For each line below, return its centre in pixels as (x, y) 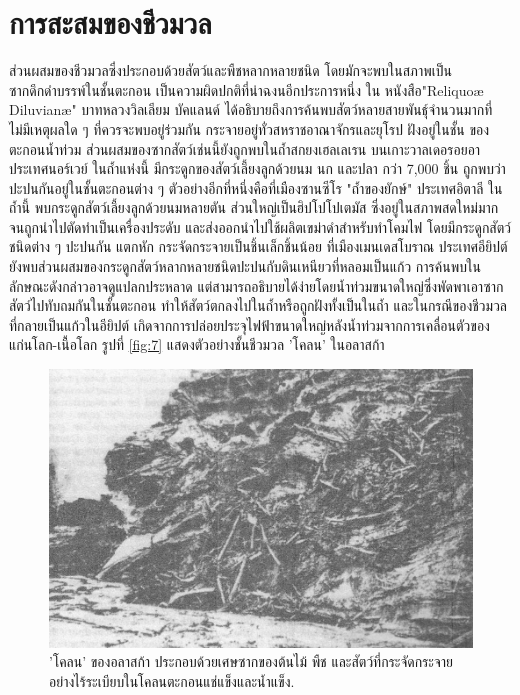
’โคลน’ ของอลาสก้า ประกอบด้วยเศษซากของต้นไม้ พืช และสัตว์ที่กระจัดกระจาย (251, 661)
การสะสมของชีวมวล (110, 22)
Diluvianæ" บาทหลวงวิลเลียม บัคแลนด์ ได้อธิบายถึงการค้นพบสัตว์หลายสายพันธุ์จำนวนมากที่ (251, 109)
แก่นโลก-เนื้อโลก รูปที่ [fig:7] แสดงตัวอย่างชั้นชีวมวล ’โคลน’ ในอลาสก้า (197, 344)
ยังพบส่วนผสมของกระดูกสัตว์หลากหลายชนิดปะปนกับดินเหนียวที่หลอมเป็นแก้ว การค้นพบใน (245, 266)
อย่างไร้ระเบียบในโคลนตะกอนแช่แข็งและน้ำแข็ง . (172, 680)
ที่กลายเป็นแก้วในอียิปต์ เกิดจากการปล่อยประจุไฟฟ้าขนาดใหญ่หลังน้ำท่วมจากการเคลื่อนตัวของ (249, 324)
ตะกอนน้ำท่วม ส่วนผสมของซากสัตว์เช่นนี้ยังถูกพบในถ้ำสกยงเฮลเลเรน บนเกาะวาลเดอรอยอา (245, 148)
